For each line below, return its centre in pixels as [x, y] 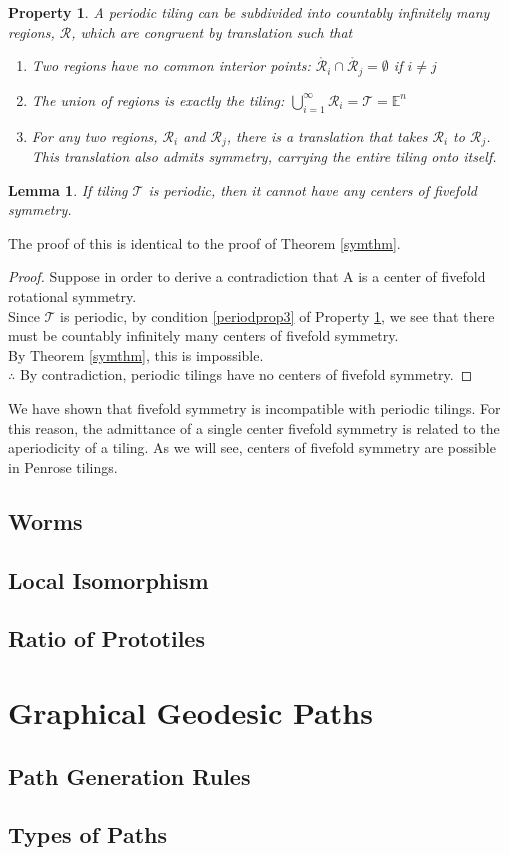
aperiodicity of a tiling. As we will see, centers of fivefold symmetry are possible [252, 447]
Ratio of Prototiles [106, 638]
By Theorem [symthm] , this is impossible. [136, 354]
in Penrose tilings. [63, 466]
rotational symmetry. [72, 296]
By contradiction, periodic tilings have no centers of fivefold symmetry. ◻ [246, 374]
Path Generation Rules [129, 775]
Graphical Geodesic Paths [190, 711]
